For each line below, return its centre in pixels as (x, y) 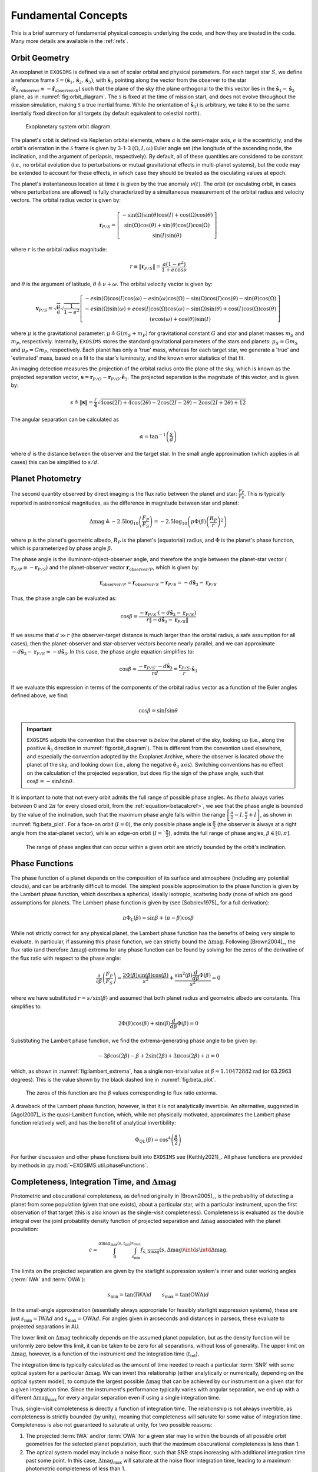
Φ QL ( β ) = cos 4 (153, 1140)
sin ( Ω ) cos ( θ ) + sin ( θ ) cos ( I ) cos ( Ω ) (167, 225)
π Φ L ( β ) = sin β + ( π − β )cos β (158, 919)
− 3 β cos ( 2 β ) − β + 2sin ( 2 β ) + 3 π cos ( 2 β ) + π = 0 (159, 1056)
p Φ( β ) (198, 521)
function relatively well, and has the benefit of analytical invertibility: (93, 1123)
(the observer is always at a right (257, 824)
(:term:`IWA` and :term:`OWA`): (48, 1279)
